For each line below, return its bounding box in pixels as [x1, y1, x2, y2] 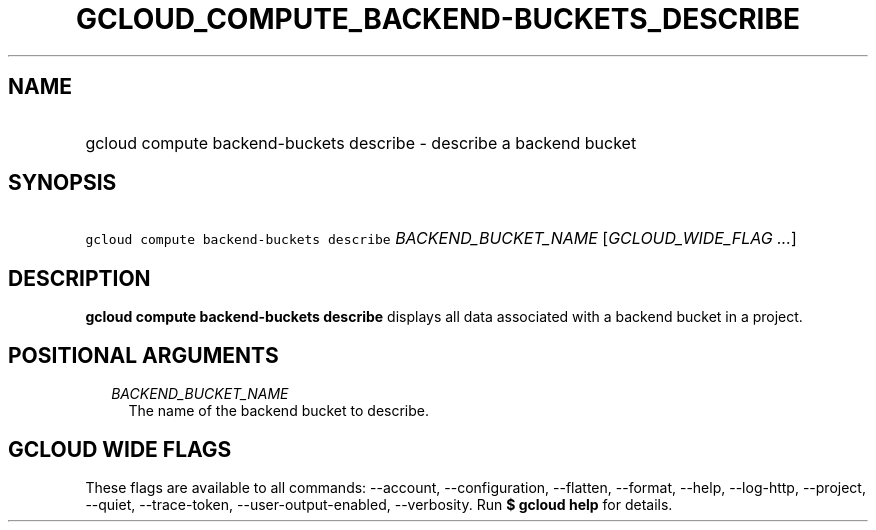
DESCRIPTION [8, 265, 151, 291]
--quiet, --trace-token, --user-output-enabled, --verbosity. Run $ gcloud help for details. [85, 495, 673, 513]
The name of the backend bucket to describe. [128, 402, 430, 420]
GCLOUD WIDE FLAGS [8, 436, 232, 462]
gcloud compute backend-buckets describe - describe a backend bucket [85, 132, 637, 153]
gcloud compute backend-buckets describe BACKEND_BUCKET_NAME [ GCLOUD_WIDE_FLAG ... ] [85, 228, 797, 249]
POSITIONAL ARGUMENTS [8, 342, 279, 368]
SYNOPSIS [8, 170, 117, 196]
